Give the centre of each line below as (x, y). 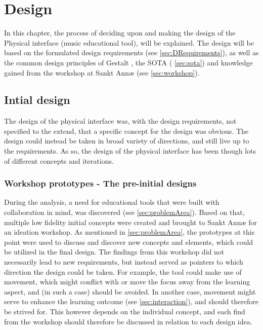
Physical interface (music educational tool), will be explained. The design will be (129, 42)
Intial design (37, 100)
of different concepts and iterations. (59, 160)
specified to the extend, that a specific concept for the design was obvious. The (126, 131)
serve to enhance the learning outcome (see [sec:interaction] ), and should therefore (131, 301)
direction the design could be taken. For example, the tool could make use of (123, 271)
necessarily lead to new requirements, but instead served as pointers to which (124, 262)
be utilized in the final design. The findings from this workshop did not (114, 252)
